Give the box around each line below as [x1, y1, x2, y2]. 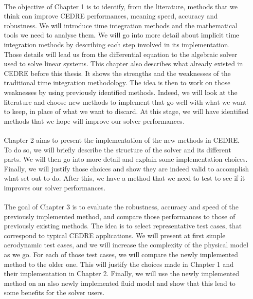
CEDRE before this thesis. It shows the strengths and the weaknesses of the [4, 68, 231, 78]
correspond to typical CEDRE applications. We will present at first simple [4, 230, 226, 240]
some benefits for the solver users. [4, 287, 105, 298]
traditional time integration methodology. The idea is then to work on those [4, 77, 231, 88]
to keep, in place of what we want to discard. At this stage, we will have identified [4, 106, 249, 116]
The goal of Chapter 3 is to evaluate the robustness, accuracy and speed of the [4, 202, 239, 212]
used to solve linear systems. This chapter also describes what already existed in [4, 58, 243, 69]
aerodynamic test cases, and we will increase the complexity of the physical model [4, 240, 249, 250]
